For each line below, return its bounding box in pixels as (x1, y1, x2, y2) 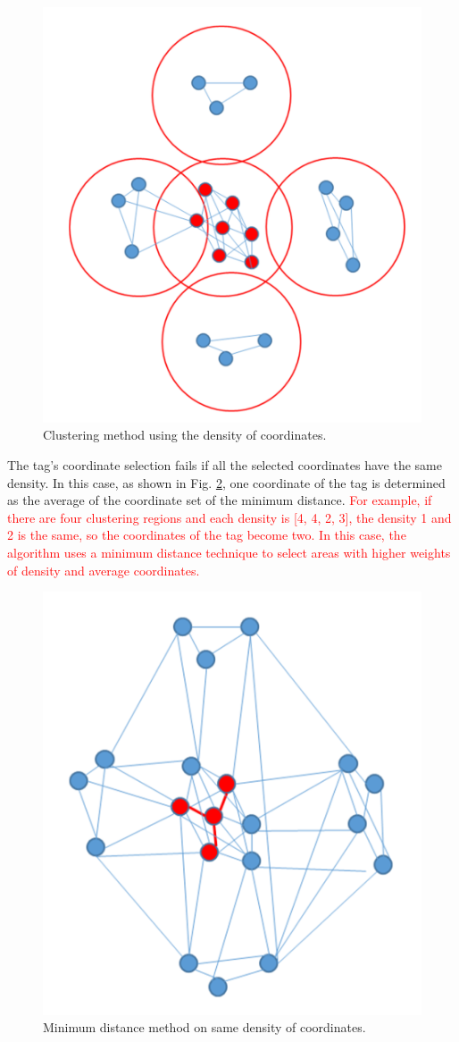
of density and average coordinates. (7, 560, 200, 579)
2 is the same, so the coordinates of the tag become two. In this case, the (7, 525, 406, 544)
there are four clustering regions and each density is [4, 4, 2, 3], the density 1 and (7, 508, 452, 526)
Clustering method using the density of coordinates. (43, 425, 327, 444)
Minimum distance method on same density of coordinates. (43, 1018, 366, 1037)
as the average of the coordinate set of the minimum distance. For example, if (7, 491, 432, 509)
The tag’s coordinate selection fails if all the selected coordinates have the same (7, 456, 442, 475)
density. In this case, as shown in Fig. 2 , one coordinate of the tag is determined (7, 473, 446, 492)
